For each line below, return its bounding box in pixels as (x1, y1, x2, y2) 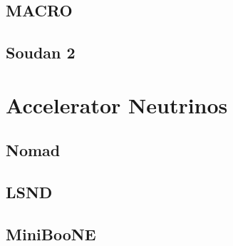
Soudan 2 (6, 41, 76, 63)
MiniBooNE (6, 222, 96, 245)
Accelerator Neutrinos (6, 90, 228, 119)
